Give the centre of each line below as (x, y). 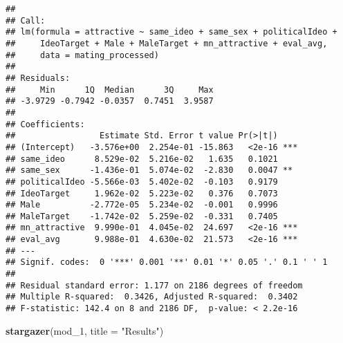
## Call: (26, 20)
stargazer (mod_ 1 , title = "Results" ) (85, 330)
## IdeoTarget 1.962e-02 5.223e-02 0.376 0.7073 (142, 193)
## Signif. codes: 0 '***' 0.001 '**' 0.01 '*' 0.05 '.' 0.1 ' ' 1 (167, 262)
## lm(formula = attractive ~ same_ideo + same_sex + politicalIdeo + (171, 32)
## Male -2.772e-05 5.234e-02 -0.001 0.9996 (142, 205)
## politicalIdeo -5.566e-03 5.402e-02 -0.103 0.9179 (142, 182)
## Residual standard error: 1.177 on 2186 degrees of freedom (154, 285)
